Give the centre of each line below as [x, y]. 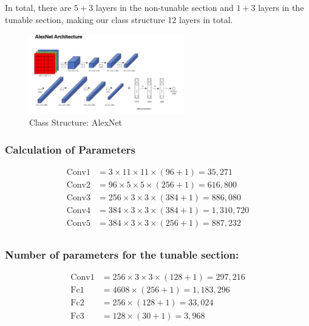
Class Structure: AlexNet [76, 122]
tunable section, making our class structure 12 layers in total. [119, 19]
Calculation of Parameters [70, 149]
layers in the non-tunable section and [165, 7]
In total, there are [38, 7]
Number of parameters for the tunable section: [122, 255]
